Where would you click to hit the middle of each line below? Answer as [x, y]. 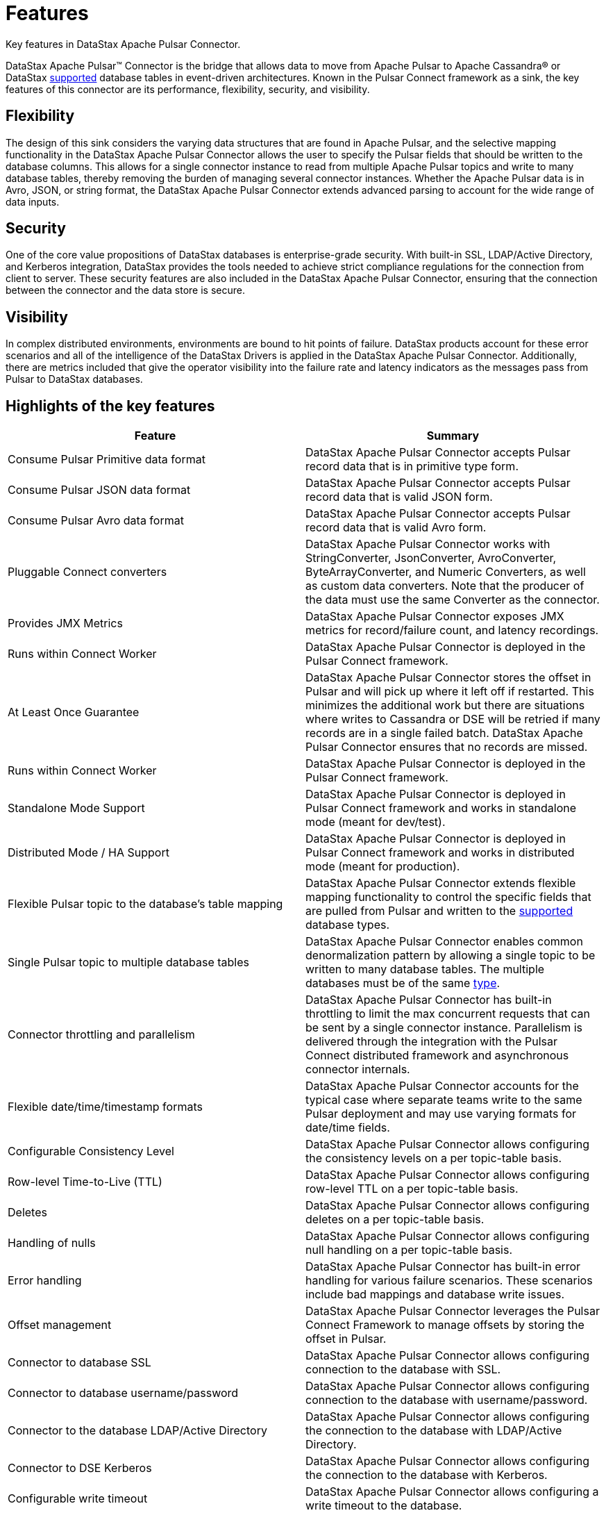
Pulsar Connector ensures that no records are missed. [447, 747]
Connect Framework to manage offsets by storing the [445, 1325]
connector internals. [358, 1069]
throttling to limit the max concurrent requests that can [448, 1014]
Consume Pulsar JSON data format [99, 490]
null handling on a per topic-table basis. [409, 1250]
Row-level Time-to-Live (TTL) [85, 1182]
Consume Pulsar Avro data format [96, 521]
